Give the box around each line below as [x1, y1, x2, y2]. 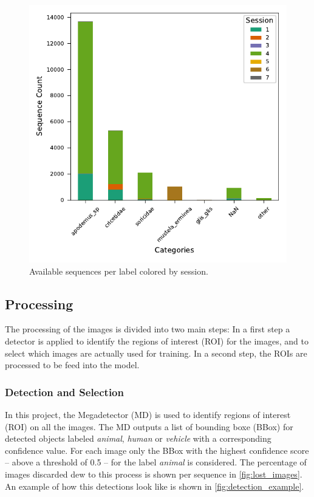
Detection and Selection [5, 384, 124, 399]
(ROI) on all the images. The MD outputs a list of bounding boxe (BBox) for [5, 420, 293, 433]
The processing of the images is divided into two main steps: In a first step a [5, 323, 290, 335]
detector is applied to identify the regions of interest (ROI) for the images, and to [5, 334, 309, 347]
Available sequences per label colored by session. [29, 264, 208, 277]
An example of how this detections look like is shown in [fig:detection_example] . [5, 479, 304, 492]
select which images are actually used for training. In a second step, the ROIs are [5, 346, 307, 359]
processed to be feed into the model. [5, 358, 140, 371]
